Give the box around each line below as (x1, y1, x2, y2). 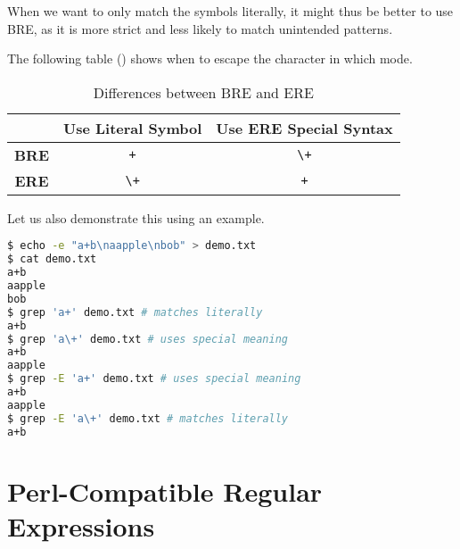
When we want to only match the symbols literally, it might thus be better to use (7, 2, 454, 20)
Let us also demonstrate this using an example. (7, 208, 265, 227)
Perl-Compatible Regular (7, 472, 323, 509)
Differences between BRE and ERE (93, 81, 314, 103)
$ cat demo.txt (7, 253, 97, 266)
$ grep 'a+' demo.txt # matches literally (7, 305, 263, 319)
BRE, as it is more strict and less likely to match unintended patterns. (7, 19, 393, 37)
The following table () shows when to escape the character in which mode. (7, 49, 413, 68)
